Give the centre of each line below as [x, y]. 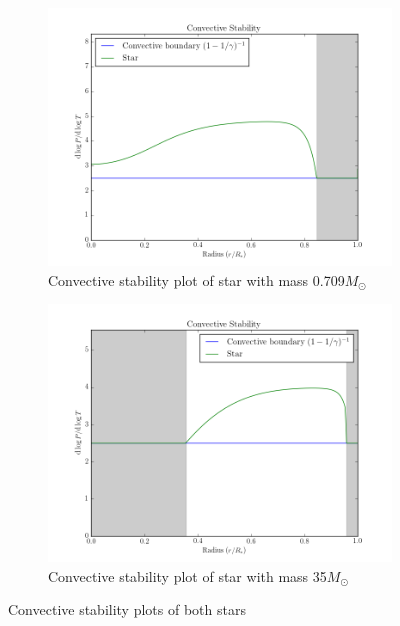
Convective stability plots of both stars [127, 609]
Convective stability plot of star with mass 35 [187, 575]
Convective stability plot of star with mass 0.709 [196, 279]
